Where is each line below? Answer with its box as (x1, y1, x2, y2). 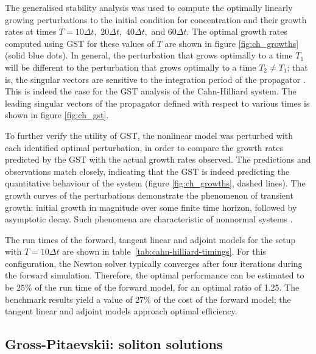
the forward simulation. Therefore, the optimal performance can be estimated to (5, 269, 304, 281)
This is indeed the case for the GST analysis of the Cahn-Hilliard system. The (5, 85, 297, 97)
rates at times (5, 25, 57, 38)
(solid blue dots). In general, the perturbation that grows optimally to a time (5, 49, 293, 62)
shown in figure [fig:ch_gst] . (5, 108, 109, 121)
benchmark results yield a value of (5, 292, 133, 305)
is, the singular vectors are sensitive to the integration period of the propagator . (5, 73, 306, 85)
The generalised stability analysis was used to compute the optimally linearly (5, 1, 293, 13)
